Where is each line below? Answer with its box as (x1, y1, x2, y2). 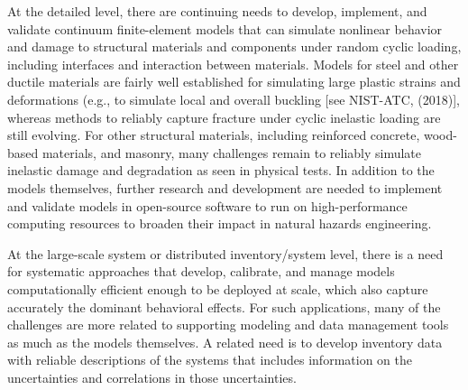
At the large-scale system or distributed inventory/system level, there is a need (7, 244, 444, 263)
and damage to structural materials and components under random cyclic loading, (7, 37, 462, 56)
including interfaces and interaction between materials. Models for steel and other (7, 54, 459, 73)
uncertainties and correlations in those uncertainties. (7, 367, 297, 386)
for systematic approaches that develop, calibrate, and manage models (7, 262, 395, 281)
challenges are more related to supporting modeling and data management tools (7, 315, 449, 334)
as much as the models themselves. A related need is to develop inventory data (7, 332, 443, 351)
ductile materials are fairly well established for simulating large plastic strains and (7, 72, 461, 91)
